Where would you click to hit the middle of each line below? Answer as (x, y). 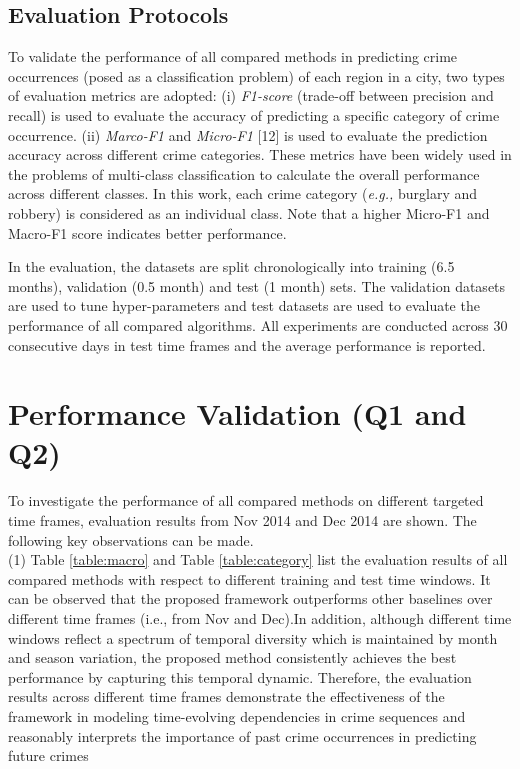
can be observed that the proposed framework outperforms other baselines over (250, 598)
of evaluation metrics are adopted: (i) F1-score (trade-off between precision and (251, 95)
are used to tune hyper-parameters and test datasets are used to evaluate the (244, 305)
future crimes (48, 755)
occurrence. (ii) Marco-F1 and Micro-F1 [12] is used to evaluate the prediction (248, 134)
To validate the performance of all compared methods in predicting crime (233, 56)
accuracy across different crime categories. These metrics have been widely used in (260, 154)
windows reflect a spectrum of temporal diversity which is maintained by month (253, 637)
